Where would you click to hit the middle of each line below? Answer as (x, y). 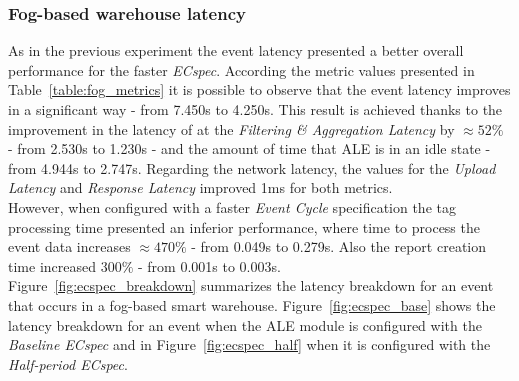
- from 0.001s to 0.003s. (209, 265)
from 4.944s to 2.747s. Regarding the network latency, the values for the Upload (252, 167)
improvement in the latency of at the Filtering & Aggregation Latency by (231, 128)
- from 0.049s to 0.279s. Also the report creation (339, 246)
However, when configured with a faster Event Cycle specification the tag (232, 206)
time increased (52, 265)
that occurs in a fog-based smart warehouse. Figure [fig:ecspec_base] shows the (252, 304)
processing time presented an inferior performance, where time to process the (244, 226)
